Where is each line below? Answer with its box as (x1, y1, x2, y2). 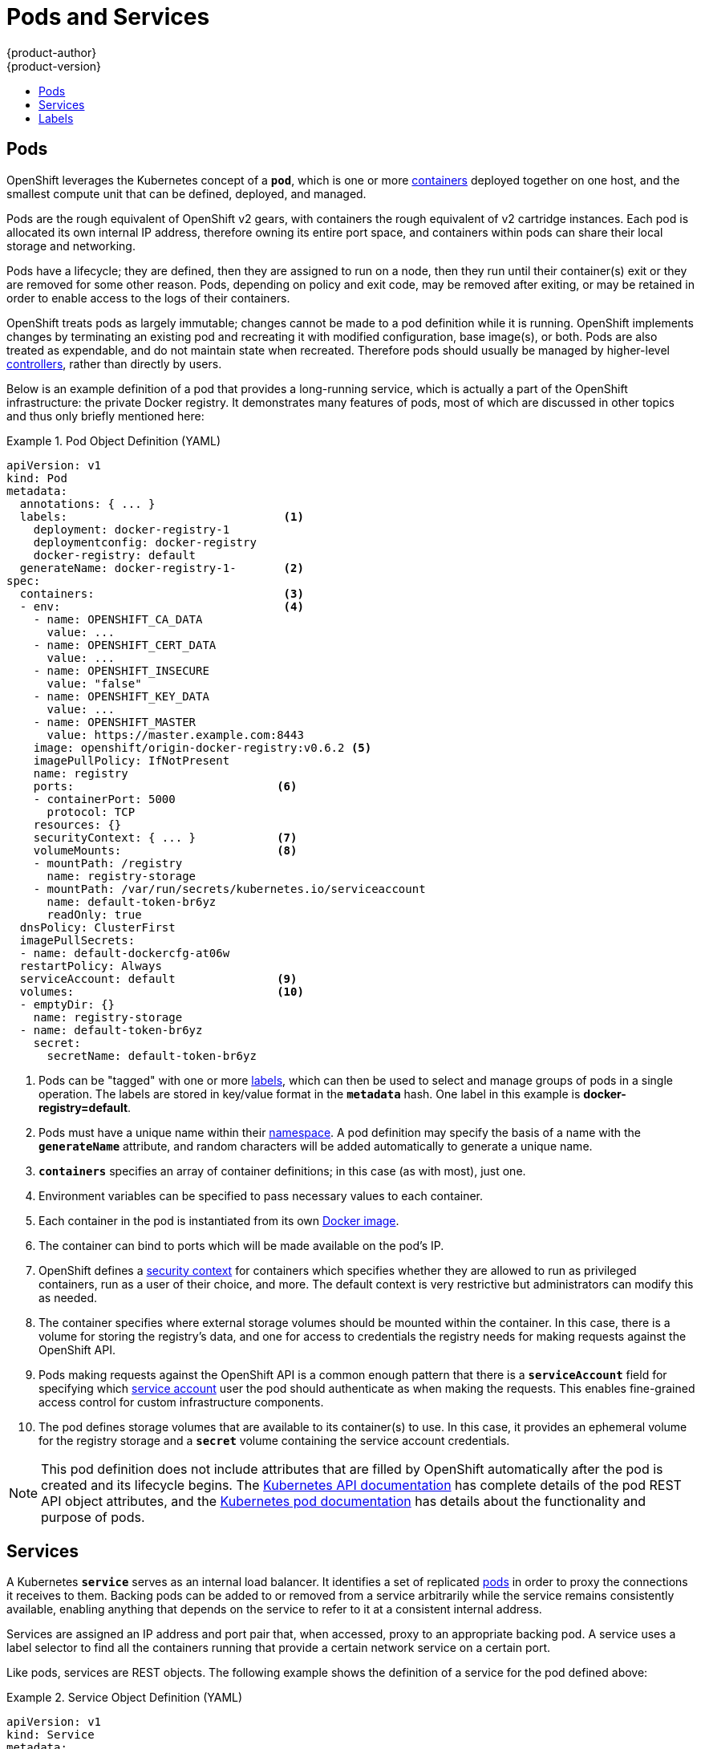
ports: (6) (33, 779, 298, 793)
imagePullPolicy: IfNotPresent (33, 753, 230, 767)
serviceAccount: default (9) (19, 972, 298, 985)
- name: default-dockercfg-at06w (19, 946, 230, 960)
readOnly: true (47, 907, 142, 921)
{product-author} (6, 45, 97, 59)
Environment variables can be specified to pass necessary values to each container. (38, 1188, 484, 1203)
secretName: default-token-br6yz (47, 1049, 257, 1062)
